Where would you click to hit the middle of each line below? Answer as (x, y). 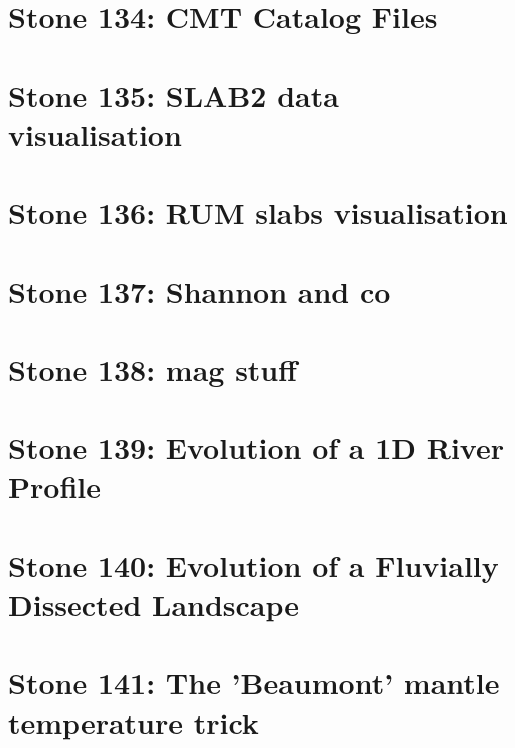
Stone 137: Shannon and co (199, 290)
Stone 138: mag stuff (153, 368)
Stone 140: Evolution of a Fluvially (253, 564)
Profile (54, 486)
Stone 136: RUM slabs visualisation (258, 212)
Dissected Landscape (154, 604)
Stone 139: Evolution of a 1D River (256, 447)
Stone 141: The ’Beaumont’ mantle (254, 682)
